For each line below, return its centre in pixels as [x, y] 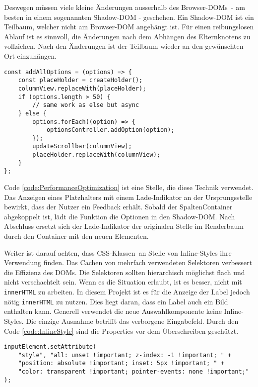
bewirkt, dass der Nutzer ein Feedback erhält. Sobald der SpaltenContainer [118, 207]
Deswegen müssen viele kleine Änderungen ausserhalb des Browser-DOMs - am [125, 7]
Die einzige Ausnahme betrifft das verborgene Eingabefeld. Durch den [132, 321]
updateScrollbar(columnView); [82, 146]
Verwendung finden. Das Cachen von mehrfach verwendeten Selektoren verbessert [128, 262]
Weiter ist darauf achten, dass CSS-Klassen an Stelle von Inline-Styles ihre [118, 252]
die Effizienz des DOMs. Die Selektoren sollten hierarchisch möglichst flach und [125, 272]
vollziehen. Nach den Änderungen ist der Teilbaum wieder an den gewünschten [124, 46]
